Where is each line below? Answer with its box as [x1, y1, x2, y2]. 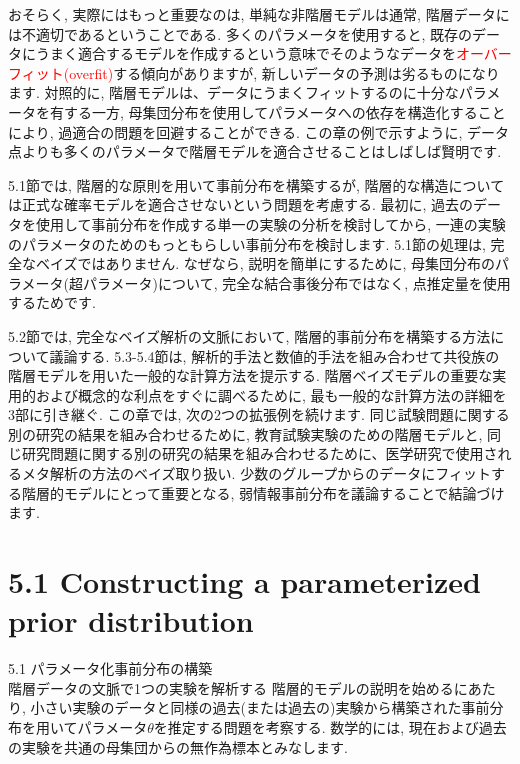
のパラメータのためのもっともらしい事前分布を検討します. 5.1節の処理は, [8, 233, 486, 254]
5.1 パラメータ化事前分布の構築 [8, 658, 213, 679]
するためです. [8, 292, 96, 313]
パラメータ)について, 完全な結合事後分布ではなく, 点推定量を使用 [83, 272, 511, 293]
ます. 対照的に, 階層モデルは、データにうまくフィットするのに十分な [8, 82, 459, 103]
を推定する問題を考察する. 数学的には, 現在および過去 [153, 716, 507, 737]
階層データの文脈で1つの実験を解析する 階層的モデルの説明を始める [8, 677, 454, 698]
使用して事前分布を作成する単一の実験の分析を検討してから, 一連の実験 [35, 213, 506, 234]
